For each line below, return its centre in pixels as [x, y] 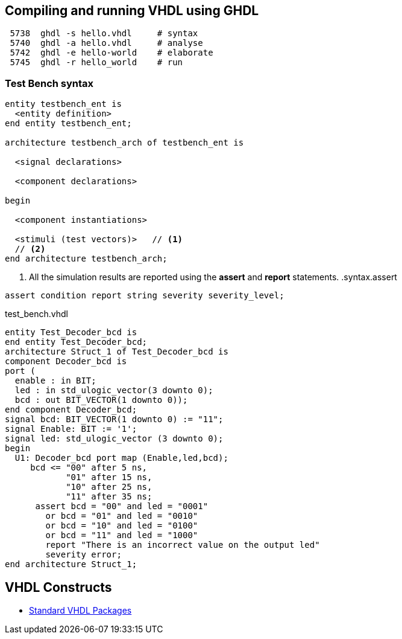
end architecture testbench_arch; [86, 259]
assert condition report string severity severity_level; [145, 296]
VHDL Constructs [58, 587]
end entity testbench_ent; [68, 124]
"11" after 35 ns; [109, 497]
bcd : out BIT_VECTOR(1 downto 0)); [101, 400]
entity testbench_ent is [63, 104]
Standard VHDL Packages [80, 611]
